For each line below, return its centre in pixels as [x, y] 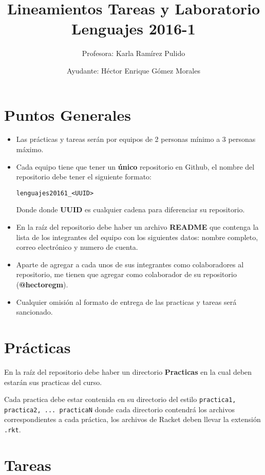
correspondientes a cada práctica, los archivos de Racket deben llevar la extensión [132, 419]
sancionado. [34, 312]
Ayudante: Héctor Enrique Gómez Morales [134, 70]
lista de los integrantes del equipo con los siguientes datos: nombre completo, [137, 237]
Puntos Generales [68, 114]
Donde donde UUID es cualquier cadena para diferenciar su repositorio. [130, 209]
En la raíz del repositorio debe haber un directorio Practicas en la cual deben [128, 371]
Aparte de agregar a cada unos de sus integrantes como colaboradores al [130, 264]
